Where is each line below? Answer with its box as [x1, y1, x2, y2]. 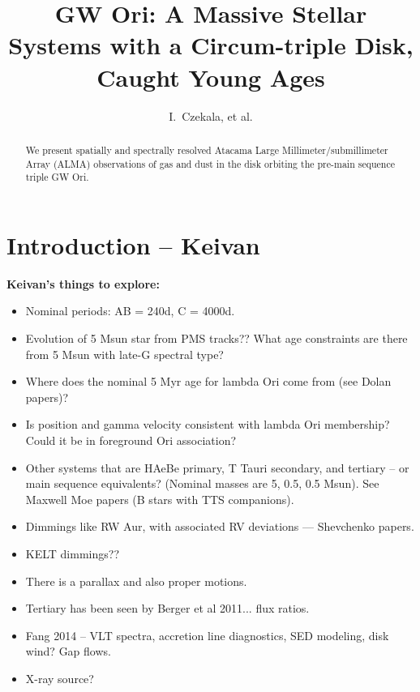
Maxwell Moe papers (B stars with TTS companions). [25, 490, 294, 507]
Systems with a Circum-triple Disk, [8, 28, 414, 62]
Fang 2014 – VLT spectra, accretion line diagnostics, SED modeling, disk [25, 626, 389, 643]
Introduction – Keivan [6, 228, 260, 261]
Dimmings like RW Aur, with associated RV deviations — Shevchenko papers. [25, 518, 414, 535]
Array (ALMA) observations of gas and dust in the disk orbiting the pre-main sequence [25, 156, 396, 170]
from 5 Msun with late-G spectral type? [25, 345, 224, 362]
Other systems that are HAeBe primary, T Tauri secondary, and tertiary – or [25, 459, 409, 476]
